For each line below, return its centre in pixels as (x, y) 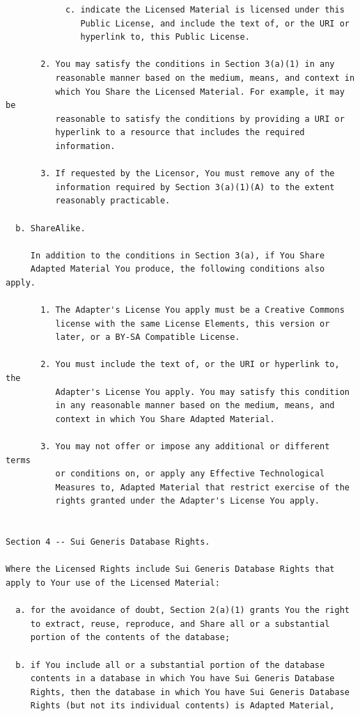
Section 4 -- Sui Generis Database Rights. (108, 542)
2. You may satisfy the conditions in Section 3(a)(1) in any (188, 64)
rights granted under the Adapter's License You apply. (188, 501)
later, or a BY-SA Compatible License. (148, 337)
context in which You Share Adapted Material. (165, 419)
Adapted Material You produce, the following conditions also (178, 269)
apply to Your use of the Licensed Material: (113, 583)
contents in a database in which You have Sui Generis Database (182, 679)
